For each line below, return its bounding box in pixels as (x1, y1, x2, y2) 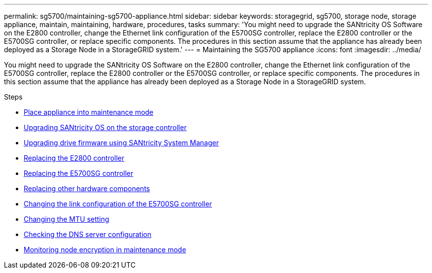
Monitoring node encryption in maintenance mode (24, 245, 186, 254)
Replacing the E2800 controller (24, 154, 125, 162)
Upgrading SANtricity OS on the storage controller (24, 123, 187, 132)
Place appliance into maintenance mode (24, 108, 154, 116)
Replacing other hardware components (24, 184, 150, 193)
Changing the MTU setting (24, 215, 109, 223)
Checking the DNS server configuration (24, 230, 151, 239)
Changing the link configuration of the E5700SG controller (24, 200, 212, 208)
